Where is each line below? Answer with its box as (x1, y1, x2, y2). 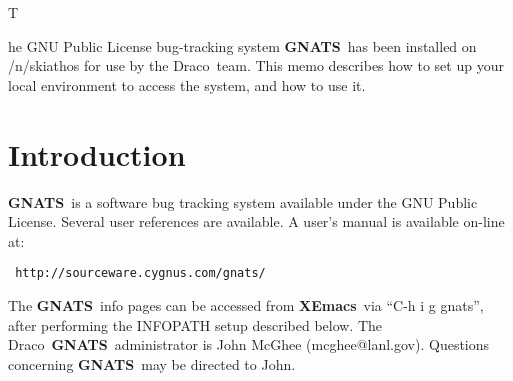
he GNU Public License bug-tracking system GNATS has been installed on (8, 35, 477, 56)
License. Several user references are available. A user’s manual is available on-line (8, 211, 505, 232)
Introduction (8, 133, 186, 174)
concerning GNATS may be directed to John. (8, 353, 296, 374)
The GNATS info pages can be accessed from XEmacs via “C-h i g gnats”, (8, 294, 484, 315)
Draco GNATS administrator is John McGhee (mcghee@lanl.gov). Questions (8, 334, 490, 355)
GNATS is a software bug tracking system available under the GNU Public (8, 191, 478, 212)
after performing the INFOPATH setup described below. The (8, 314, 383, 335)
